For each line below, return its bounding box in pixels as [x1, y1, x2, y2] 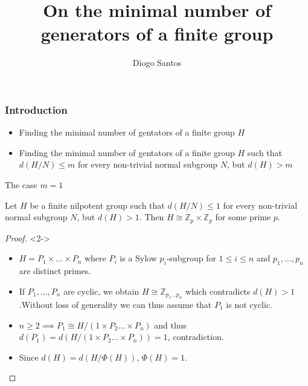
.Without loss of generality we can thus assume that [19, 298, 212, 311]
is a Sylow [120, 252, 157, 264]
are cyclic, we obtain [63, 284, 140, 297]
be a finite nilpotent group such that [30, 198, 165, 211]
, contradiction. [167, 330, 224, 343]
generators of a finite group [40, 21, 274, 46]
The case [5, 178, 37, 191]
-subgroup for [166, 252, 216, 264]
